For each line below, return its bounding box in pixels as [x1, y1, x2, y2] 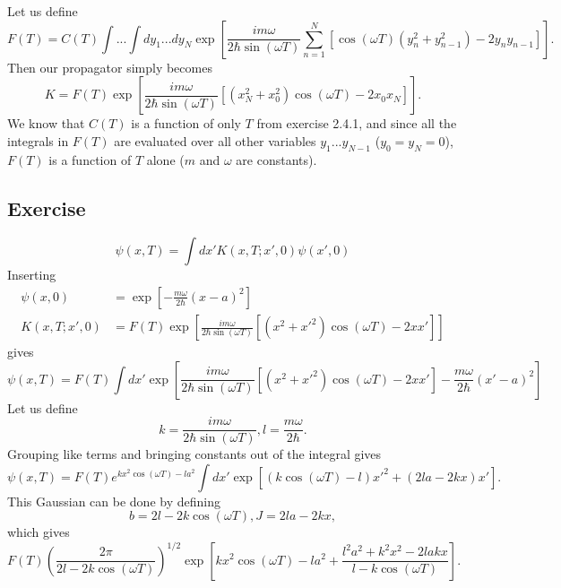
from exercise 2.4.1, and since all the [256, 114, 457, 133]
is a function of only [131, 114, 241, 133]
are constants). [236, 150, 317, 169]
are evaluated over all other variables [114, 131, 316, 150]
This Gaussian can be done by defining [7, 491, 220, 510]
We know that [7, 114, 85, 133]
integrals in [7, 131, 69, 150]
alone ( [146, 150, 185, 169]
